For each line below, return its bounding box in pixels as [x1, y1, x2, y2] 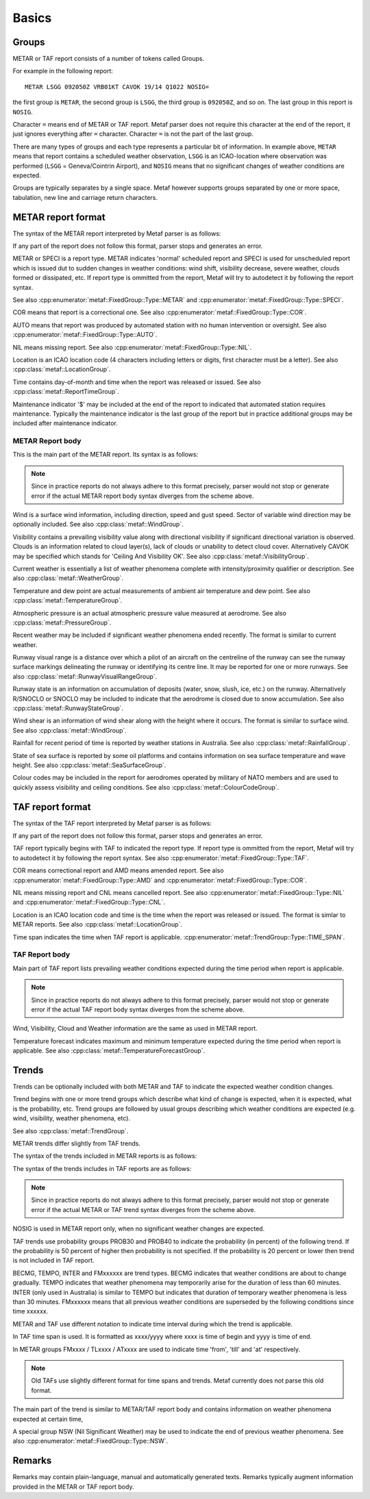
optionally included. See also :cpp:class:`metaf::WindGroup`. [12, 520, 184, 529]
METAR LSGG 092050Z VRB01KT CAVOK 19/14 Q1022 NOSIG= [25, 83, 209, 90]
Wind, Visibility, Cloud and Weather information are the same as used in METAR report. [12, 1024, 258, 1033]
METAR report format [12, 211, 106, 223]
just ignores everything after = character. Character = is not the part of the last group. [12, 130, 254, 138]
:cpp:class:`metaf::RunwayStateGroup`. [12, 704, 123, 712]
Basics [12, 10, 52, 25]
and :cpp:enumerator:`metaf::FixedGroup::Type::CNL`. [12, 898, 166, 907]
